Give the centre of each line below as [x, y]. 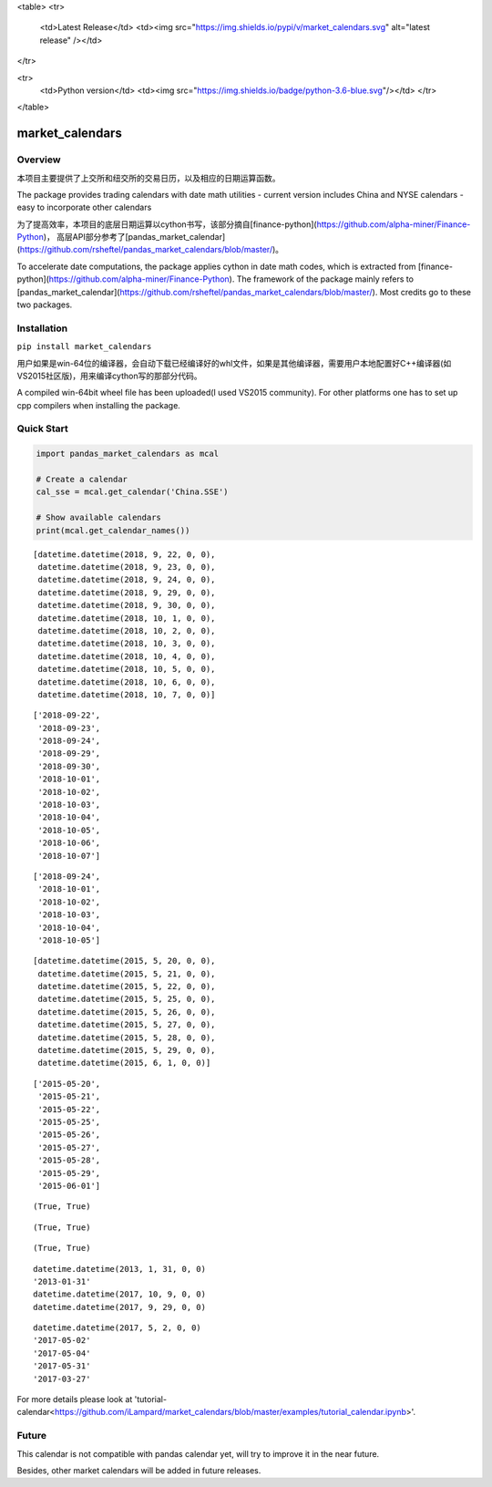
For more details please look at [75, 1399]
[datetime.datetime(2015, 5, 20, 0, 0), [124, 961]
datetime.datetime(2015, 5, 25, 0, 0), [127, 999]
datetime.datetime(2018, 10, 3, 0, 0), [127, 644]
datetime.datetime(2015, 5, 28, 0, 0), [127, 1038]
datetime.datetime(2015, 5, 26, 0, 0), [127, 1012]
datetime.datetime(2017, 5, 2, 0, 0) [118, 1328]
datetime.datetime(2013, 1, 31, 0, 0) [120, 1269]
